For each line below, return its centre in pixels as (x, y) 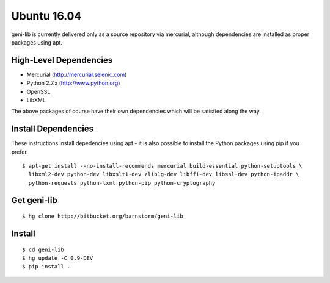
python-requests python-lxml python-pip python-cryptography (122, 183)
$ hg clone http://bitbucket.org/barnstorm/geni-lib (103, 216)
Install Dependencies (53, 129)
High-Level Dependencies (62, 60)
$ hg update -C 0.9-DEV (58, 258)
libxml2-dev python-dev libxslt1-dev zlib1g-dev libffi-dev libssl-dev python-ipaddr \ (164, 174)
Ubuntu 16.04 (46, 16)
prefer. (20, 152)
